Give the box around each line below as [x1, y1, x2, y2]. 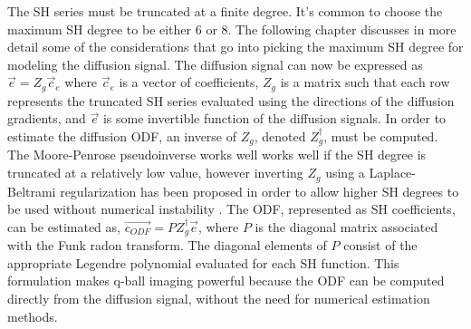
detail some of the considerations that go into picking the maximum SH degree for [7, 37, 464, 56]
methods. [7, 306, 58, 325]
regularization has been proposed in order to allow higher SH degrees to [60, 181, 459, 200]
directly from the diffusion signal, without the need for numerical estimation [7, 288, 430, 307]
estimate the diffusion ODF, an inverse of [7, 127, 237, 146]
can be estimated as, [7, 217, 120, 236]
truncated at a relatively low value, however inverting [7, 163, 303, 182]
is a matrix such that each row [280, 73, 450, 92]
